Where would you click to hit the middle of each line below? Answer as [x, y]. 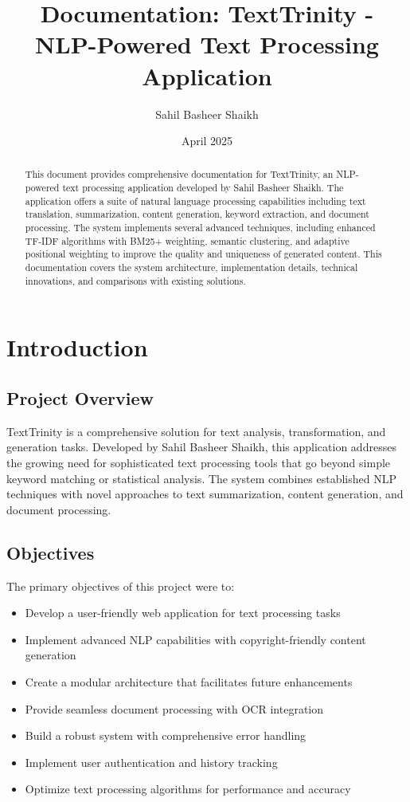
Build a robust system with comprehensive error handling [166, 735]
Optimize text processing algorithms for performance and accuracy [188, 789]
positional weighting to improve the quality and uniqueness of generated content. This [203, 254]
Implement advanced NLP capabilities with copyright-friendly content [195, 639]
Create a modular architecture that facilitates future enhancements [189, 681]
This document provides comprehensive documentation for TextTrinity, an [179, 174]
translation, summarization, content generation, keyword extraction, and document [197, 214]
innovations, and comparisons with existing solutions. [135, 280]
